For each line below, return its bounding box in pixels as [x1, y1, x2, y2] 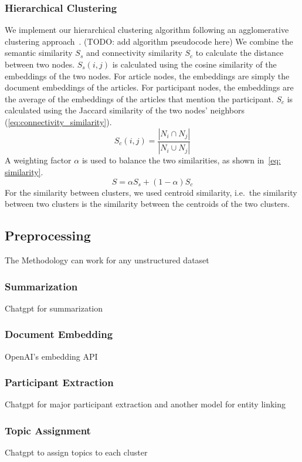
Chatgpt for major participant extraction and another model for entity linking [5, 398, 286, 410]
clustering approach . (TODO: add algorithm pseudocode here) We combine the [5, 35, 293, 47]
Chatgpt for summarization [5, 302, 103, 314]
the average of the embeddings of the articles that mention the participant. [5, 92, 274, 105]
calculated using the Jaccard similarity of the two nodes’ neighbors [5, 104, 245, 116]
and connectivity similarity [86, 46, 182, 59]
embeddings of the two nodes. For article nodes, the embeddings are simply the [5, 69, 290, 82]
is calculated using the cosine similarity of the [112, 58, 277, 70]
